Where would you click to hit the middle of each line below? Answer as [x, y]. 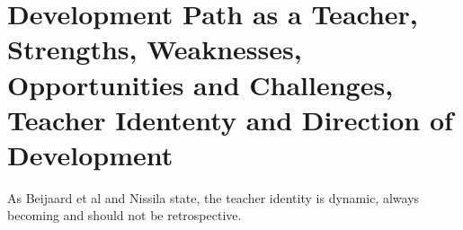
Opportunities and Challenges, [200, 84]
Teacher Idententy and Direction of [230, 119]
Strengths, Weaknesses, [155, 49]
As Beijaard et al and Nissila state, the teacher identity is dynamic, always [214, 197]
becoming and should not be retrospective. [125, 215]
